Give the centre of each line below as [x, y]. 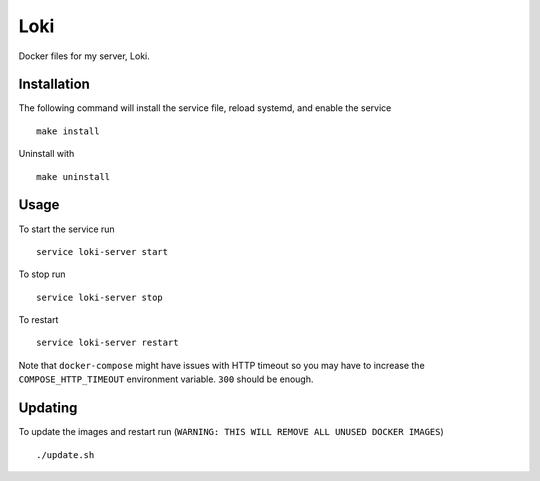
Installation [54, 84]
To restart [38, 320]
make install [68, 131]
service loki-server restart [107, 343]
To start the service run [66, 229]
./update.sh [65, 454]
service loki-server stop [100, 297]
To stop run [42, 274]
